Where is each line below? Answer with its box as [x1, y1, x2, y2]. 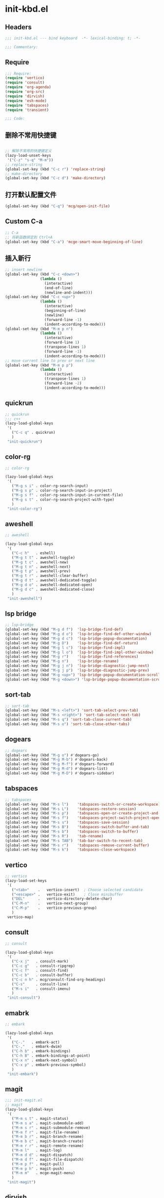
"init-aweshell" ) [7, 596, 42, 601]
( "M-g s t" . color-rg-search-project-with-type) [11, 497, 115, 502]
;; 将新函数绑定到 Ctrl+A [5, 235, 53, 240]
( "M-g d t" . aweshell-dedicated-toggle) [11, 578, 97, 583]
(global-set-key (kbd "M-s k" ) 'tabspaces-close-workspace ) [5, 847, 137, 852]
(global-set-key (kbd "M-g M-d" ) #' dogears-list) [5, 766, 108, 771]
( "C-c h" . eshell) [11, 551, 56, 556]
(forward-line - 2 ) [44, 381, 82, 386]
